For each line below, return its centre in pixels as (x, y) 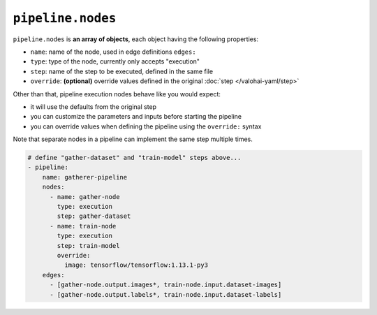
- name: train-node (83, 226)
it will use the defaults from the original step (94, 107)
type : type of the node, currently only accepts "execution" (115, 61)
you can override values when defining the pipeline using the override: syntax (146, 126)
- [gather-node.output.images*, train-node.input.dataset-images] (166, 285)
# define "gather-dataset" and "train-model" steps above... (134, 158)
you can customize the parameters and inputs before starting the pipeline (136, 117)
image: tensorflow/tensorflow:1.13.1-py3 (136, 265)
